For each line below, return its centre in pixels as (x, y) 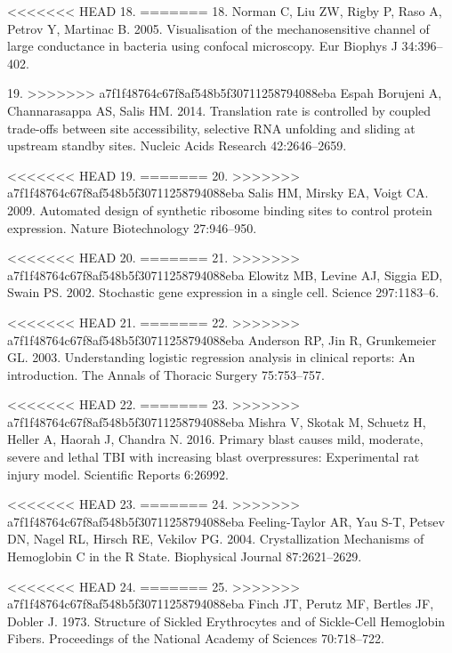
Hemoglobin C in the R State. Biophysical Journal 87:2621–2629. (185, 556)
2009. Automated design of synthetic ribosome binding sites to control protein (220, 210)
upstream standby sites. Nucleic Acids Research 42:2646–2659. (177, 145)
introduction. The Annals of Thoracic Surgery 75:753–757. (166, 374)
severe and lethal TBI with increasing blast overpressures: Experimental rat (214, 457)
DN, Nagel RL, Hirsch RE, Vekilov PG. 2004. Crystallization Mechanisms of (216, 539)
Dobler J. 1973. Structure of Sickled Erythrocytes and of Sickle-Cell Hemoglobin (226, 621)
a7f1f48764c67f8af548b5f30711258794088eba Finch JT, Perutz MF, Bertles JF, (221, 604)
